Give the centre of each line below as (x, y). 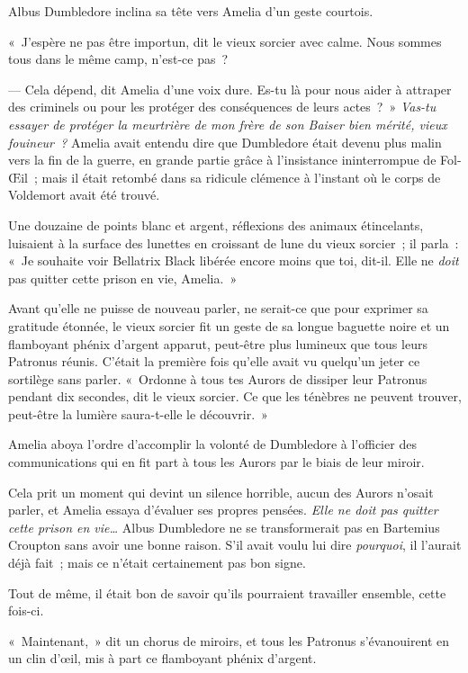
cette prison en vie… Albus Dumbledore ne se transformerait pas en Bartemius (224, 527)
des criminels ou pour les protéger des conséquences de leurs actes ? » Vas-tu (222, 107)
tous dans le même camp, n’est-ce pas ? (118, 59)
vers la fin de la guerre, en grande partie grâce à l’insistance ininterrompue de (222, 160)
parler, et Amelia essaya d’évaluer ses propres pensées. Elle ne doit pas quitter (223, 510)
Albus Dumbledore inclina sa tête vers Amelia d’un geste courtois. (191, 11)
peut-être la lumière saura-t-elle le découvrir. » (138, 413)
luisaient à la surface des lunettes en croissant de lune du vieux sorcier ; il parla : (234, 242)
